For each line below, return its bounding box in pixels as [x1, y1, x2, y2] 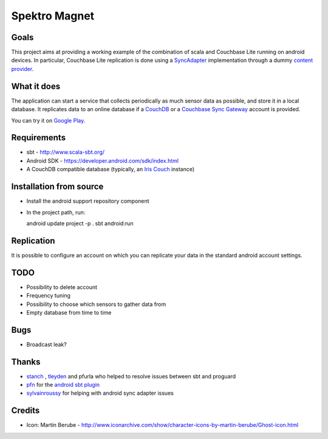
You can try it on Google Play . [11, 117, 86, 124]
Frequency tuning [26, 292, 71, 299]
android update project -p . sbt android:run [26, 219, 134, 227]
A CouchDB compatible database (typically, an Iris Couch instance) [26, 166, 195, 173]
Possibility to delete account [26, 283, 97, 291]
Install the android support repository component [26, 197, 149, 205]
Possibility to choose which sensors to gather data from [26, 301, 166, 308]
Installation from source [11, 182, 104, 192]
